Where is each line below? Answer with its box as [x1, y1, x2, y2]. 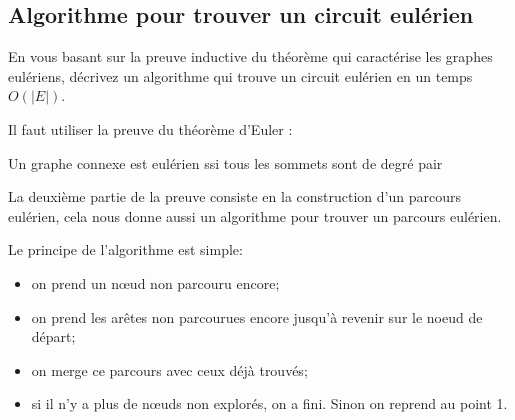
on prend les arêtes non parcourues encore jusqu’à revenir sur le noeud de [31, 306, 483, 327]
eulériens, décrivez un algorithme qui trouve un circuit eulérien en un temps [8, 65, 473, 86]
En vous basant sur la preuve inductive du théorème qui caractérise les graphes [8, 46, 493, 67]
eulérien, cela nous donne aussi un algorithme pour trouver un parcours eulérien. [8, 205, 502, 226]
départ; [31, 326, 76, 347]
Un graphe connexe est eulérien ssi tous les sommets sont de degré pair [8, 152, 443, 173]
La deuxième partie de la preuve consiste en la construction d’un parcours [8, 186, 461, 207]
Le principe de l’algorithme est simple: [8, 239, 243, 260]
